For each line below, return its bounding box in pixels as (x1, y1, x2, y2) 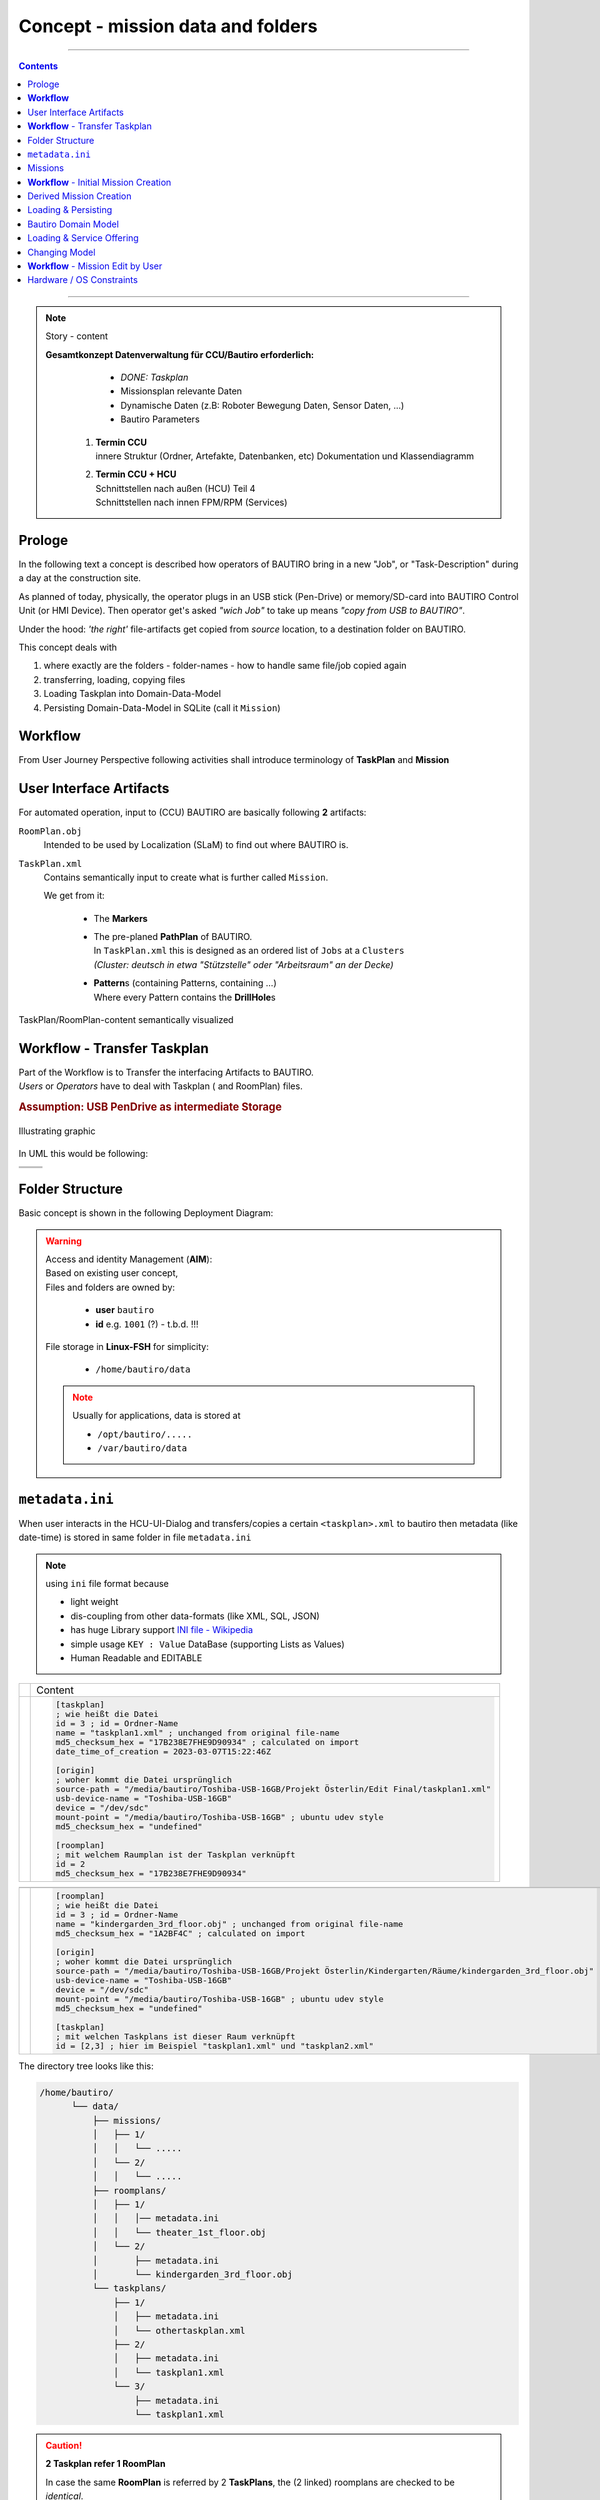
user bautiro (95, 1304, 155, 1316)
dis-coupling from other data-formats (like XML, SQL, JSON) (70, 1610, 320, 1622)
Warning (45, 1235, 82, 1247)
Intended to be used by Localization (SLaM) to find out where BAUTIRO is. (43, 839, 349, 851)
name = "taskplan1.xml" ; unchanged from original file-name (55, 1728, 340, 1739)
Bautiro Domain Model (27, 218, 120, 230)
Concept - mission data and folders (18, 15, 318, 37)
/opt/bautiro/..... (97, 1428, 193, 1440)
